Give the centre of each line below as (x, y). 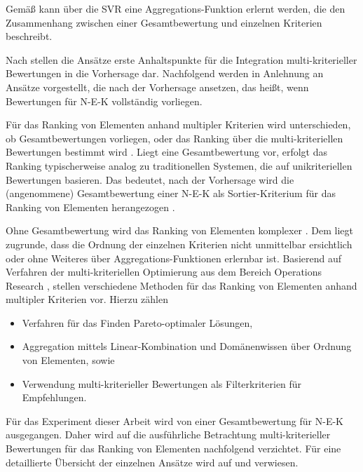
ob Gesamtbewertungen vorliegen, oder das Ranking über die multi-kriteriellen (174, 138)
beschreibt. (29, 36)
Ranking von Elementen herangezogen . (90, 207)
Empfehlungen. (54, 397)
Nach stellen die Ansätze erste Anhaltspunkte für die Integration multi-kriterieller (181, 59)
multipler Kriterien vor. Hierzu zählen (87, 299)
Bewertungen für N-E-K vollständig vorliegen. (104, 101)
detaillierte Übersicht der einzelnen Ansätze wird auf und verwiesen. (152, 462)
